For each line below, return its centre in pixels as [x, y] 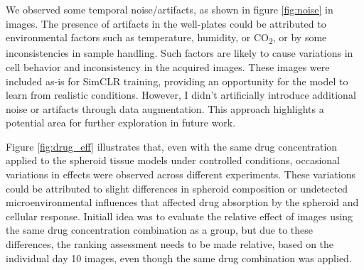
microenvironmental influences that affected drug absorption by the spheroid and [182, 202]
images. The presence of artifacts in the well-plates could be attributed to [166, 23]
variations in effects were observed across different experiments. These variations [181, 174]
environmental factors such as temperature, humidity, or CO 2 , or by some [166, 38]
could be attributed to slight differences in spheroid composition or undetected [177, 188]
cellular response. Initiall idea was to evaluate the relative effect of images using [180, 216]
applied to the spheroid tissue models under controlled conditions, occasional [173, 160]
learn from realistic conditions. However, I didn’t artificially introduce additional [181, 95]
